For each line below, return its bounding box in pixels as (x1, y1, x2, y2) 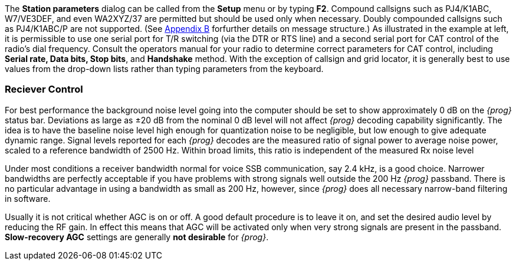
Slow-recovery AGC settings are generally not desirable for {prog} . (5, 231, 269, 242)
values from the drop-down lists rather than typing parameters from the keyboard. (5, 64, 324, 74)
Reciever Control (5, 83, 83, 96)
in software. (5, 193, 51, 204)
